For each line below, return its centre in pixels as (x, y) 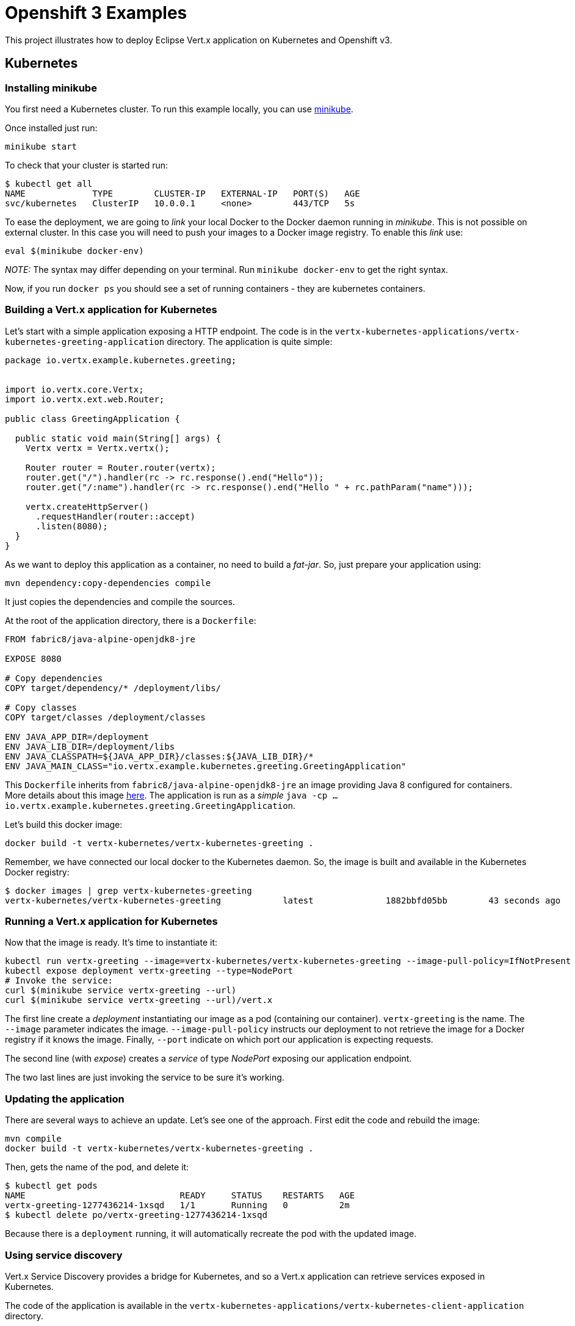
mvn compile (33, 1139)
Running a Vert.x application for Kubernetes (111, 922)
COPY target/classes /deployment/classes (105, 717)
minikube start (41, 146)
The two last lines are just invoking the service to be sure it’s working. (145, 1078)
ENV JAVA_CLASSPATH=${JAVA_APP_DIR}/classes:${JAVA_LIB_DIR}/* (159, 756)
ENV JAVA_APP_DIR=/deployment (77, 737)
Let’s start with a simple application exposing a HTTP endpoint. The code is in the (169, 331)
